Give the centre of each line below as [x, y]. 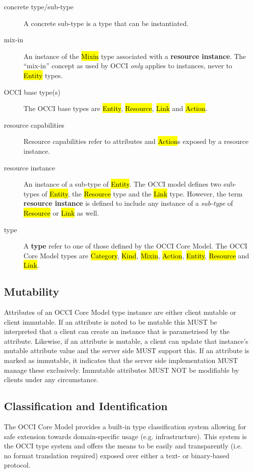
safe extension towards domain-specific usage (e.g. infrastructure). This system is [126, 436]
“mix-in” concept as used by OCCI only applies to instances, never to [128, 66]
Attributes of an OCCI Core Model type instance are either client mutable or [120, 312]
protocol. [17, 465]
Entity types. [43, 75]
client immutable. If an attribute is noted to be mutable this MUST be [111, 321]
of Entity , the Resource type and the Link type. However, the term [142, 193]
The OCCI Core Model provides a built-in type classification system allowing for [125, 427]
